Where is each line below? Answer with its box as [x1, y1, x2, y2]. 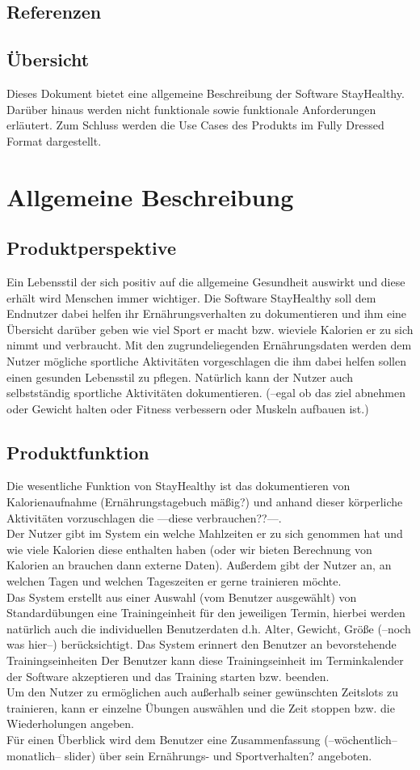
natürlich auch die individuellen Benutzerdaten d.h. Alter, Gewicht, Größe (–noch [6, 620, 411, 637]
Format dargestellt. [6, 132, 102, 149]
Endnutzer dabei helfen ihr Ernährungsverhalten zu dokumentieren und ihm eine [6, 305, 407, 322]
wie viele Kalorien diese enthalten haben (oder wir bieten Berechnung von [6, 540, 372, 557]
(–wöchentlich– [324, 730, 397, 747]
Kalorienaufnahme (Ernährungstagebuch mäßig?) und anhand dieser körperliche [6, 493, 403, 510]
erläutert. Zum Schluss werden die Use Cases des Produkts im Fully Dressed [6, 116, 384, 133]
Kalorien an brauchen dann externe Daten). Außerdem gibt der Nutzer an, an [6, 556, 392, 573]
